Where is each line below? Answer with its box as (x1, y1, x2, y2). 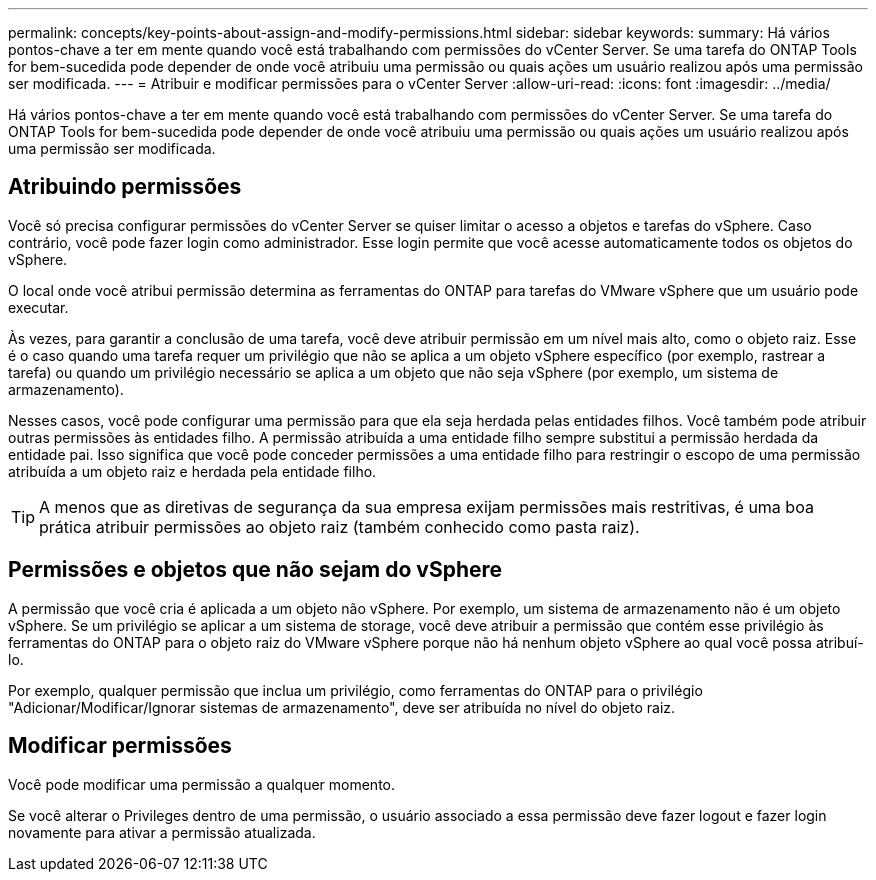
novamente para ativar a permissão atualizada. (8, 823, 316, 841)
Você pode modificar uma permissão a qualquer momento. (8, 775, 396, 793)
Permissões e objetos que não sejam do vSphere (8, 557, 503, 583)
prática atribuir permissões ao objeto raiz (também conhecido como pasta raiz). (39, 516, 640, 537)
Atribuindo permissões (8, 174, 242, 200)
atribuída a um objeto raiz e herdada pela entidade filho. (8, 462, 377, 480)
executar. (8, 298, 69, 316)
